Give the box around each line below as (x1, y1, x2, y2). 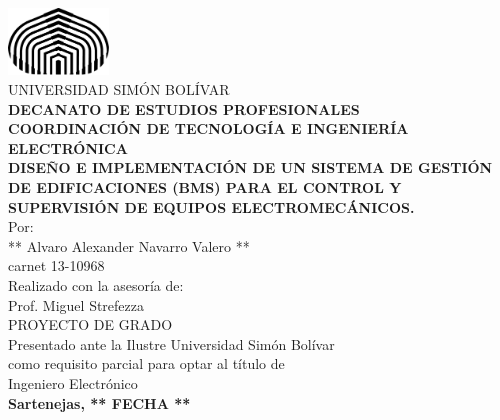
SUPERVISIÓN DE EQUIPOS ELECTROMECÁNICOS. (8, 196, 415, 217)
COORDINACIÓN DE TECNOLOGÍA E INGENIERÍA (8, 118, 409, 139)
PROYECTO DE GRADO (8, 314, 173, 335)
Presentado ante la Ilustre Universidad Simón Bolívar (8, 333, 335, 354)
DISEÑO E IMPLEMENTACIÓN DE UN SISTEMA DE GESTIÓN (8, 157, 493, 178)
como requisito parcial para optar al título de (8, 353, 285, 374)
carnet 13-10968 (8, 255, 105, 276)
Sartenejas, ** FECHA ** (8, 392, 191, 413)
